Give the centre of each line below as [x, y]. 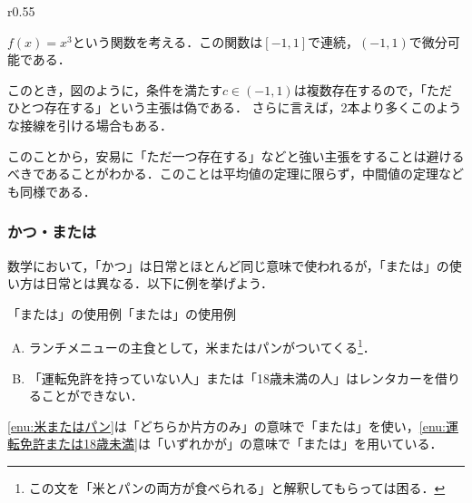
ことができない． [92, 396]
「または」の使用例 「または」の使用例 [122, 313]
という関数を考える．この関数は [167, 41]
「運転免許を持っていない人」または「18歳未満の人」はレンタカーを [232, 377]
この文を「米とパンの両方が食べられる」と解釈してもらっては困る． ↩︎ [237, 487]
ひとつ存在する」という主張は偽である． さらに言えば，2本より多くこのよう [235, 107]
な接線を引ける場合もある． [90, 125]
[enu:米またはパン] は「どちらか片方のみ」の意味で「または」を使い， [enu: [226, 426]
